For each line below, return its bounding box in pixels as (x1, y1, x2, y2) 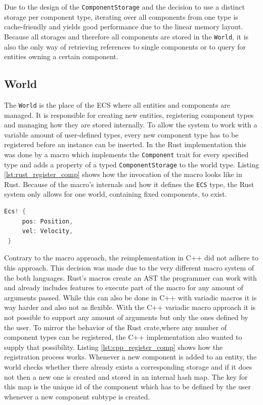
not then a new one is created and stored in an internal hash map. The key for (4, 371, 248, 382)
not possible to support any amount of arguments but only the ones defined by (4, 312, 248, 323)
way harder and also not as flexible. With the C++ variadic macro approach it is (4, 302, 256, 312)
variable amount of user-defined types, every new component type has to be (4, 129, 239, 140)
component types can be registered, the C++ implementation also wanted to (4, 332, 242, 342)
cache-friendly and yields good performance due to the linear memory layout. (4, 21, 243, 32)
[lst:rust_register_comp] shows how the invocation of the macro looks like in (4, 169, 242, 179)
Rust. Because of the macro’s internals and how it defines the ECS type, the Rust (4, 178, 254, 189)
